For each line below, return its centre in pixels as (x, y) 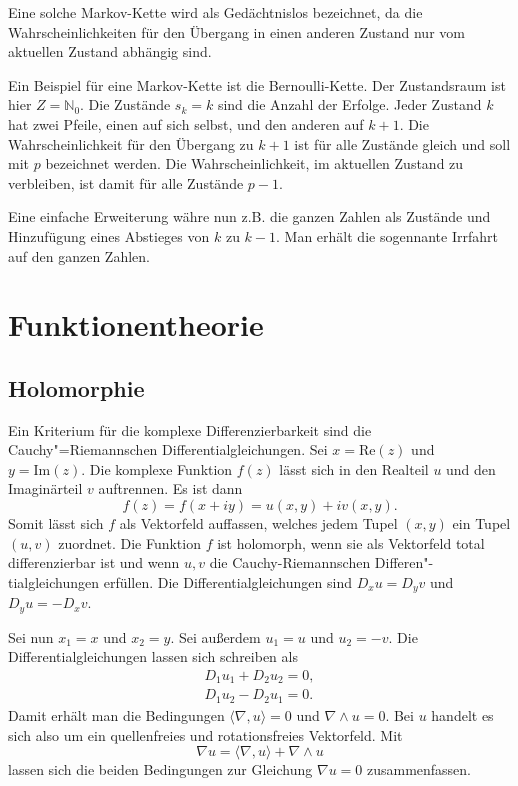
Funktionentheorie (136, 324)
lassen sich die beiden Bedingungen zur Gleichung (160, 769)
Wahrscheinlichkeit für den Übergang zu (131, 143)
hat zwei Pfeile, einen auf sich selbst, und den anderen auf (186, 123)
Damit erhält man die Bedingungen (116, 714)
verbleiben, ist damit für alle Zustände (126, 182)
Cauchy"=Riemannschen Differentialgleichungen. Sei (168, 449)
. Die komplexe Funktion (157, 468)
